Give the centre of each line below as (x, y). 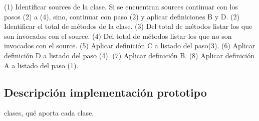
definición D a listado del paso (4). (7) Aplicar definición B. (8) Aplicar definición (129, 55)
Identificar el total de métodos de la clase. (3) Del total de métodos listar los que (128, 26)
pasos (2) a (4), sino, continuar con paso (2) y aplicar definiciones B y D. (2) (122, 16)
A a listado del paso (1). (41, 65)
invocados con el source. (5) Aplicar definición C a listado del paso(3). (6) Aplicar (130, 46)
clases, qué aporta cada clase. (49, 113)
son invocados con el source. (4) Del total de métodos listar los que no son (118, 36)
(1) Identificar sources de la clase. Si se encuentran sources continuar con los (121, 6)
